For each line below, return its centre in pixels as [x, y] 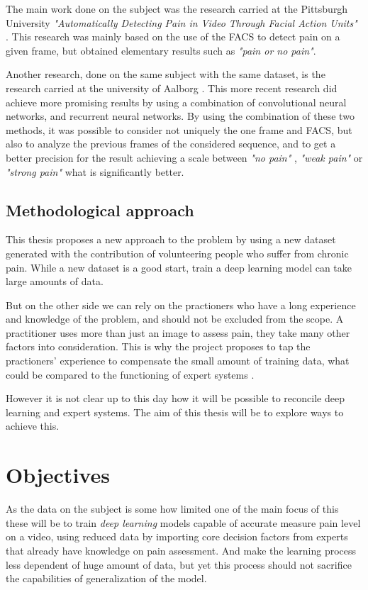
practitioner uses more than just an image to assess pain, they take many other [178, 332]
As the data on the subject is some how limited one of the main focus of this [172, 509]
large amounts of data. [55, 281]
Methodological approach [100, 210]
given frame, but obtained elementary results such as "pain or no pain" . [161, 50]
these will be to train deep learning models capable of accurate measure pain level [183, 522]
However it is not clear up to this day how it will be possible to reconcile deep [175, 398]
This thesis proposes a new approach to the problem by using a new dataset [171, 239]
